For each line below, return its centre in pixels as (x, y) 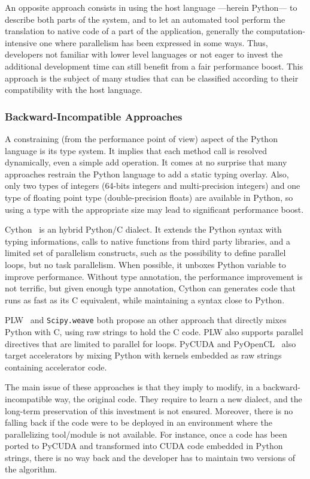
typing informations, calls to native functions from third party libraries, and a (148, 241)
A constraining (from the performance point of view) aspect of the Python (141, 138)
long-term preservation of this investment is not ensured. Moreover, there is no (149, 410)
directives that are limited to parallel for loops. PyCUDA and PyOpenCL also (151, 343)
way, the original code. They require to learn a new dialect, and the (178, 398)
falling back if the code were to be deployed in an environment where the (139, 422)
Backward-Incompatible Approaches (94, 116)
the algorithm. (31, 469)
